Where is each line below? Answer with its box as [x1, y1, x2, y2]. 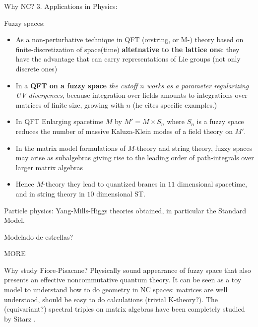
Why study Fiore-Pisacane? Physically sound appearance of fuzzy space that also [4, 264, 251, 275]
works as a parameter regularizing [146, 80, 249, 90]
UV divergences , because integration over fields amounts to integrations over [15, 90, 248, 100]
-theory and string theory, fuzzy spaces [134, 142, 253, 153]
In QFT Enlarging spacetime [15, 116, 104, 127]
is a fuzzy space [196, 116, 244, 127]
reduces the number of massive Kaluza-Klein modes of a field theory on [15, 126, 233, 136]
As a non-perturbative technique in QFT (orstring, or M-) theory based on [15, 34, 244, 45]
